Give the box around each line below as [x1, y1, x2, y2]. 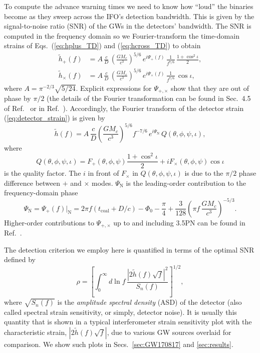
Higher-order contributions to [4, 217, 94, 227]
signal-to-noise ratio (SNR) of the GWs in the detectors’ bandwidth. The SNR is [4, 21, 251, 31]
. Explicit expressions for [76, 82, 152, 93]
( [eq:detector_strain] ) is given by [4, 112, 105, 123]
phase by [4, 93, 31, 103]
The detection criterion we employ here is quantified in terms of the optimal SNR [4, 244, 254, 255]
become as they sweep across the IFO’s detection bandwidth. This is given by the [4, 11, 254, 21]
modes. [92, 177, 113, 188]
